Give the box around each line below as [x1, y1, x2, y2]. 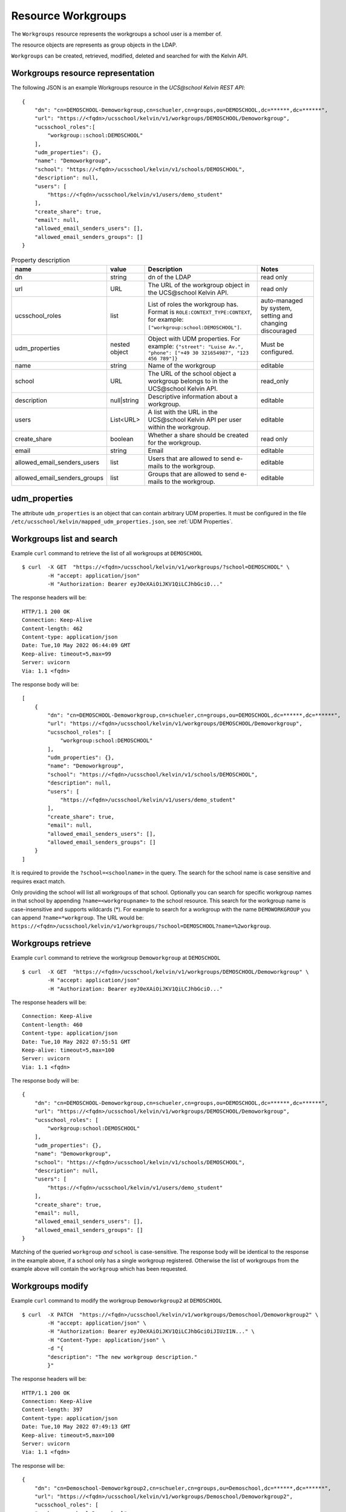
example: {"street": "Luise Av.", [148, 342, 244, 351]
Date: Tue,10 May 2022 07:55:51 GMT [22, 1038, 131, 1045]
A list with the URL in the [148, 408, 218, 417]
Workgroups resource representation [11, 68, 155, 79]
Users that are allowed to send [148, 454, 235, 463]
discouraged [260, 327, 297, 335]
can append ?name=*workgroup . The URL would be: [11, 914, 145, 922]
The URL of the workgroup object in [148, 281, 250, 290]
